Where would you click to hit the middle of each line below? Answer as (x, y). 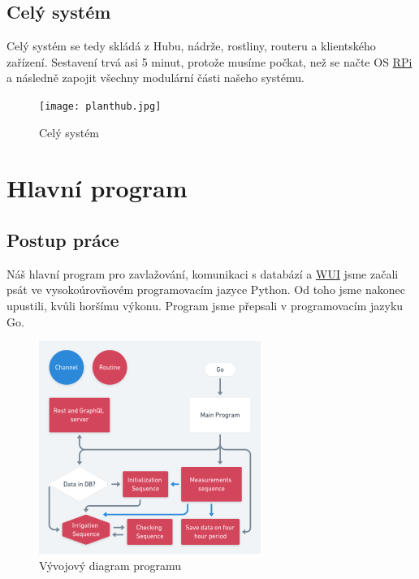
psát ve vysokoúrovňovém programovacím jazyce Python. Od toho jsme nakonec (206, 289)
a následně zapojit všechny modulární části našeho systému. (156, 78)
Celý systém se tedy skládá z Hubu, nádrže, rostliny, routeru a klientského (191, 46)
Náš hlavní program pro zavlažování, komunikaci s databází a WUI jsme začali (203, 273)
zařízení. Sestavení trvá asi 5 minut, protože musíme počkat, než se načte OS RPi (209, 61)
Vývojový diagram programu (110, 565)
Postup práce (63, 240)
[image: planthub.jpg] (100, 106)
